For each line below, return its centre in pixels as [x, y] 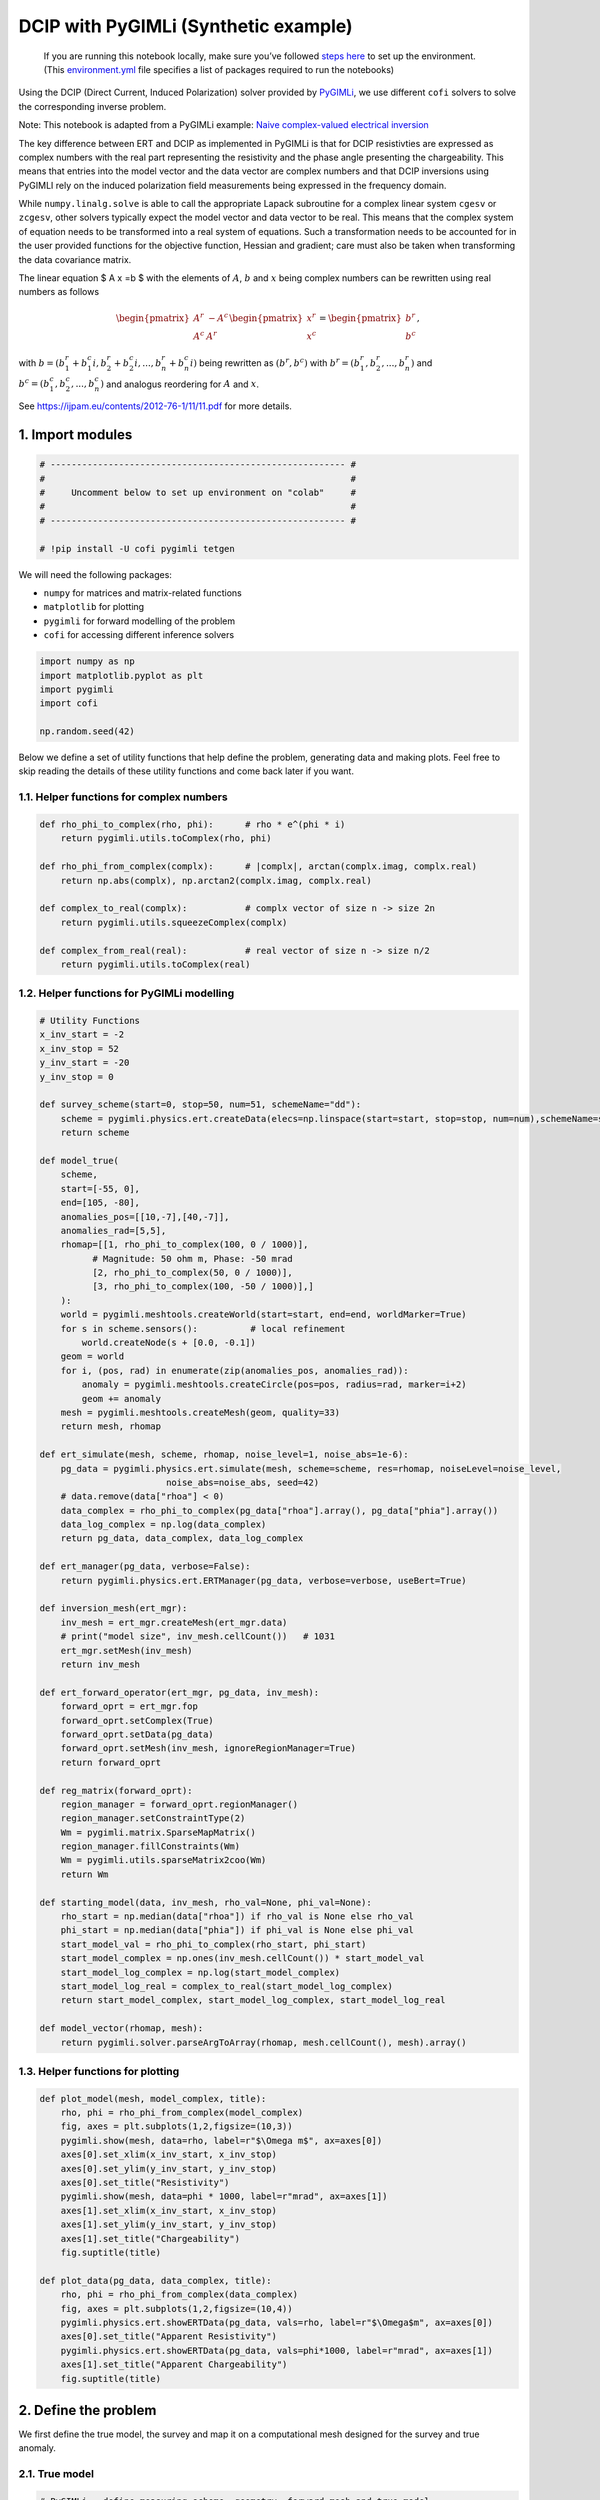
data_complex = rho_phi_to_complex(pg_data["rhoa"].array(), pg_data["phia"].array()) [279, 1510]
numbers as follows [59, 292]
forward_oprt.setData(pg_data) [137, 1734]
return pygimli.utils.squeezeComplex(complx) [174, 922]
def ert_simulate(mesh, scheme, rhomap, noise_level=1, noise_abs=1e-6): [224, 1454]
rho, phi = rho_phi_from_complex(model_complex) [182, 2113]
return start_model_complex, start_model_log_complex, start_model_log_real [253, 2000]
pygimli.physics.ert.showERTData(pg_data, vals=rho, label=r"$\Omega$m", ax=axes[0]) [277, 2322]
